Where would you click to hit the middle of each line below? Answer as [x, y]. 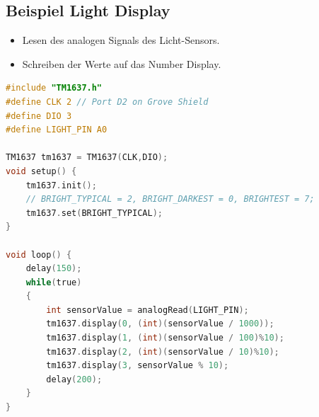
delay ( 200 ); [74, 379]
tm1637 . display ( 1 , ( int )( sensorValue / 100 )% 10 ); [165, 338]
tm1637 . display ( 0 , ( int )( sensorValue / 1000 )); [160, 324]
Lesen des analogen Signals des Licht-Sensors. [121, 40]
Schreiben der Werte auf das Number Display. [122, 63]
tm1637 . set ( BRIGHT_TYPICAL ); [94, 213]
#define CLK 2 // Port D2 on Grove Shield [107, 102]
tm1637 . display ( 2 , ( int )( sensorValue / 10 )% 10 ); [163, 352]
